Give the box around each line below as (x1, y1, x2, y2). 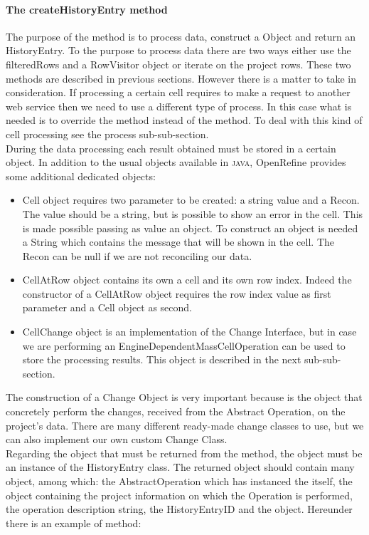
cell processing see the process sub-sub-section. (6, 126, 209, 141)
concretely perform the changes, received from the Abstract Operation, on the (6, 404, 346, 419)
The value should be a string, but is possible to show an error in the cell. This (22, 206, 363, 221)
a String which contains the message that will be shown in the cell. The (22, 234, 334, 249)
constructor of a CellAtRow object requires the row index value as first (22, 286, 331, 301)
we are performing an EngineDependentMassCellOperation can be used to (22, 338, 346, 353)
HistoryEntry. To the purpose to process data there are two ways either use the (6, 43, 351, 58)
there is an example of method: (6, 515, 141, 530)
